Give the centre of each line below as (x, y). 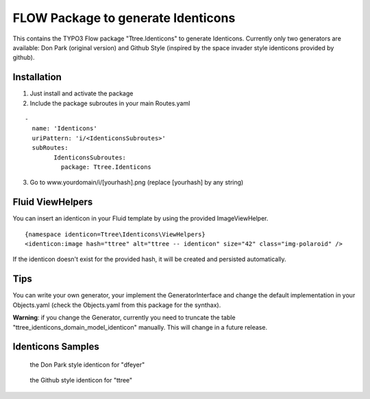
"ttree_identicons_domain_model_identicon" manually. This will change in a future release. (140, 327)
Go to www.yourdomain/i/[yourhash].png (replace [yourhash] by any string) (137, 183)
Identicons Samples (56, 347)
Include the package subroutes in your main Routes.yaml (110, 103)
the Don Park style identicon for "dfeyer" (87, 365)
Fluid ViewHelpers (53, 202)
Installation (37, 77)
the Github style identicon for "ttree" (81, 380)
